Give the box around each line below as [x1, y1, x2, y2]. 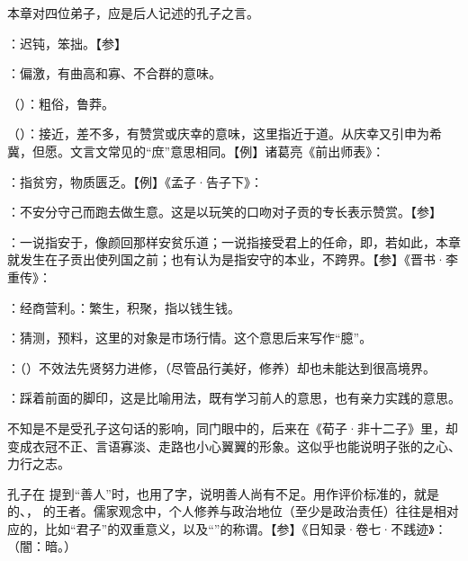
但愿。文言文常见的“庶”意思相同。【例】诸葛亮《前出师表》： [31, 141, 385, 160]
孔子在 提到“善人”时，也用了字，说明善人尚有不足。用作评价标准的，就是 [7, 484, 439, 503]
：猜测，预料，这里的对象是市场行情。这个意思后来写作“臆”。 [7, 328, 373, 347]
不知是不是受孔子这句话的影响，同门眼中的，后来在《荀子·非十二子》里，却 [7, 418, 458, 437]
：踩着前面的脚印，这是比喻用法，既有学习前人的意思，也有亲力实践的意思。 [7, 388, 461, 407]
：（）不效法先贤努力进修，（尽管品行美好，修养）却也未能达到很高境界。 [7, 358, 436, 377]
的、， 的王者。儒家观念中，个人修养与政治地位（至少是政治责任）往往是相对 [7, 502, 459, 521]
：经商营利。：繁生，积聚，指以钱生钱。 [7, 298, 240, 316]
